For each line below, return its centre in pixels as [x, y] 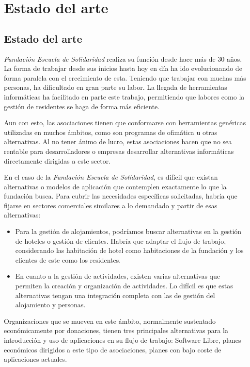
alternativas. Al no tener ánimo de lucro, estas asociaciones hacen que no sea [118, 142]
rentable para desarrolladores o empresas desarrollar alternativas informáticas [119, 151]
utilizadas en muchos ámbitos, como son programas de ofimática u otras [111, 132]
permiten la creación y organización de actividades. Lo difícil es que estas [124, 286]
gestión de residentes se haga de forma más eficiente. [82, 106]
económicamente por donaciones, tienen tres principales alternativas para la [116, 330]
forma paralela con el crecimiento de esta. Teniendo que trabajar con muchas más [125, 77]
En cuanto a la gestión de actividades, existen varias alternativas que [117, 276]
